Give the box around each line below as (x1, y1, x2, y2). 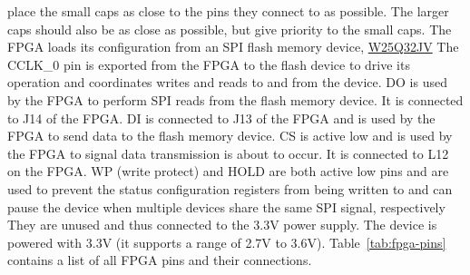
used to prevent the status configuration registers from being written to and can (7, 179, 453, 198)
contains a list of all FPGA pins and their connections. (7, 250, 312, 270)
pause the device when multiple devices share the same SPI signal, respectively (7, 197, 446, 216)
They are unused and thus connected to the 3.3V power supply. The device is (7, 215, 437, 234)
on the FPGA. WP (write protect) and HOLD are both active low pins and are (7, 162, 449, 181)
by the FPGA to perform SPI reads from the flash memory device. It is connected (7, 90, 464, 109)
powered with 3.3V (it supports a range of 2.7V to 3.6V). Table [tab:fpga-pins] (7, 232, 446, 251)
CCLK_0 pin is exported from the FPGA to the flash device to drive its (7, 54, 410, 74)
